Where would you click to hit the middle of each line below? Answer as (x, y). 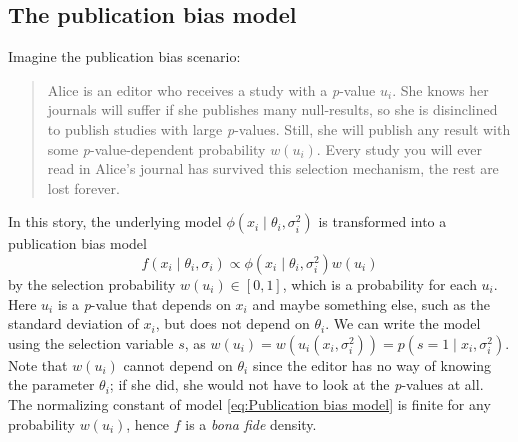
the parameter (51, 384)
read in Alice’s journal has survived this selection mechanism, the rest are (273, 168)
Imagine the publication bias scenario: (124, 56)
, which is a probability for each (379, 283)
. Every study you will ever (399, 148)
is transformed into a (382, 221)
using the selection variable (91, 342)
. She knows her (440, 89)
